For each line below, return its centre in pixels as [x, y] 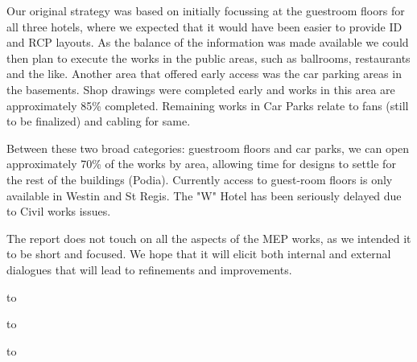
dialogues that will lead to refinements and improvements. [149, 269]
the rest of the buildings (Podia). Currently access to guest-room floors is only [200, 179]
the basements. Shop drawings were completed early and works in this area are [201, 89]
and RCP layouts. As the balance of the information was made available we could [208, 42]
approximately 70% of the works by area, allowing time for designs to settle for [201, 164]
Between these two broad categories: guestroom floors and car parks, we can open [208, 148]
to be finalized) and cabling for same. [99, 121]
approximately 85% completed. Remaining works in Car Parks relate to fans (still [208, 105]
